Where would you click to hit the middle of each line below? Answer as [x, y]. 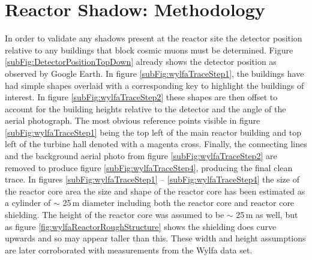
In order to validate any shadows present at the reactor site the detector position [154, 38]
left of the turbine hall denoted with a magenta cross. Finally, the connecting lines [156, 144]
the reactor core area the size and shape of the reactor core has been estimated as [155, 191]
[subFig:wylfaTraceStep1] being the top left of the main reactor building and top [153, 132]
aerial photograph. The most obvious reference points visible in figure [133, 120]
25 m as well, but [267, 215]
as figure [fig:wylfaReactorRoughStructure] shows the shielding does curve [141, 226]
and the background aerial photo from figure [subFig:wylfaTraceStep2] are [141, 156]
